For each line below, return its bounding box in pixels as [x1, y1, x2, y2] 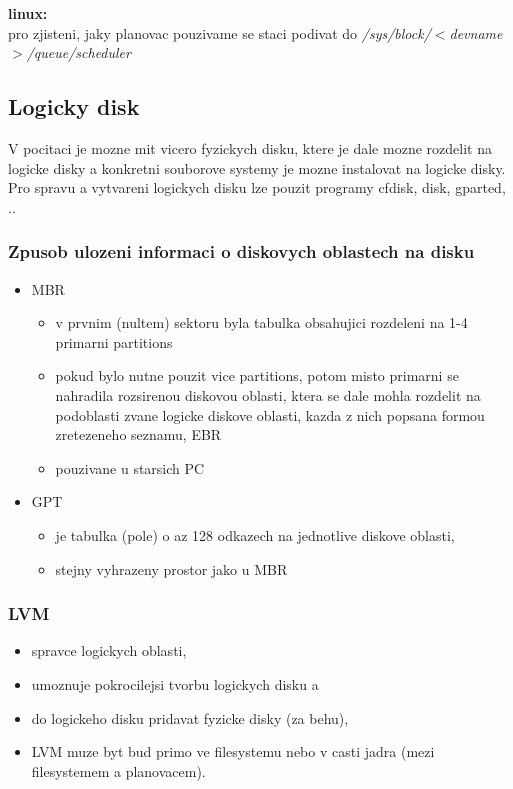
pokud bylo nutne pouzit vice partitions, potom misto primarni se [55, 365, 459, 386]
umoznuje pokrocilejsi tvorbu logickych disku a [31, 673, 319, 694]
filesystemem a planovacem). [31, 760, 206, 781]
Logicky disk [8, 91, 140, 122]
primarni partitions [55, 331, 173, 352]
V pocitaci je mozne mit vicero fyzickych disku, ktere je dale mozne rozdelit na [8, 137, 492, 158]
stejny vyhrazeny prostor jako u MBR [55, 558, 288, 579]
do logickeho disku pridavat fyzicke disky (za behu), [31, 707, 349, 728]
